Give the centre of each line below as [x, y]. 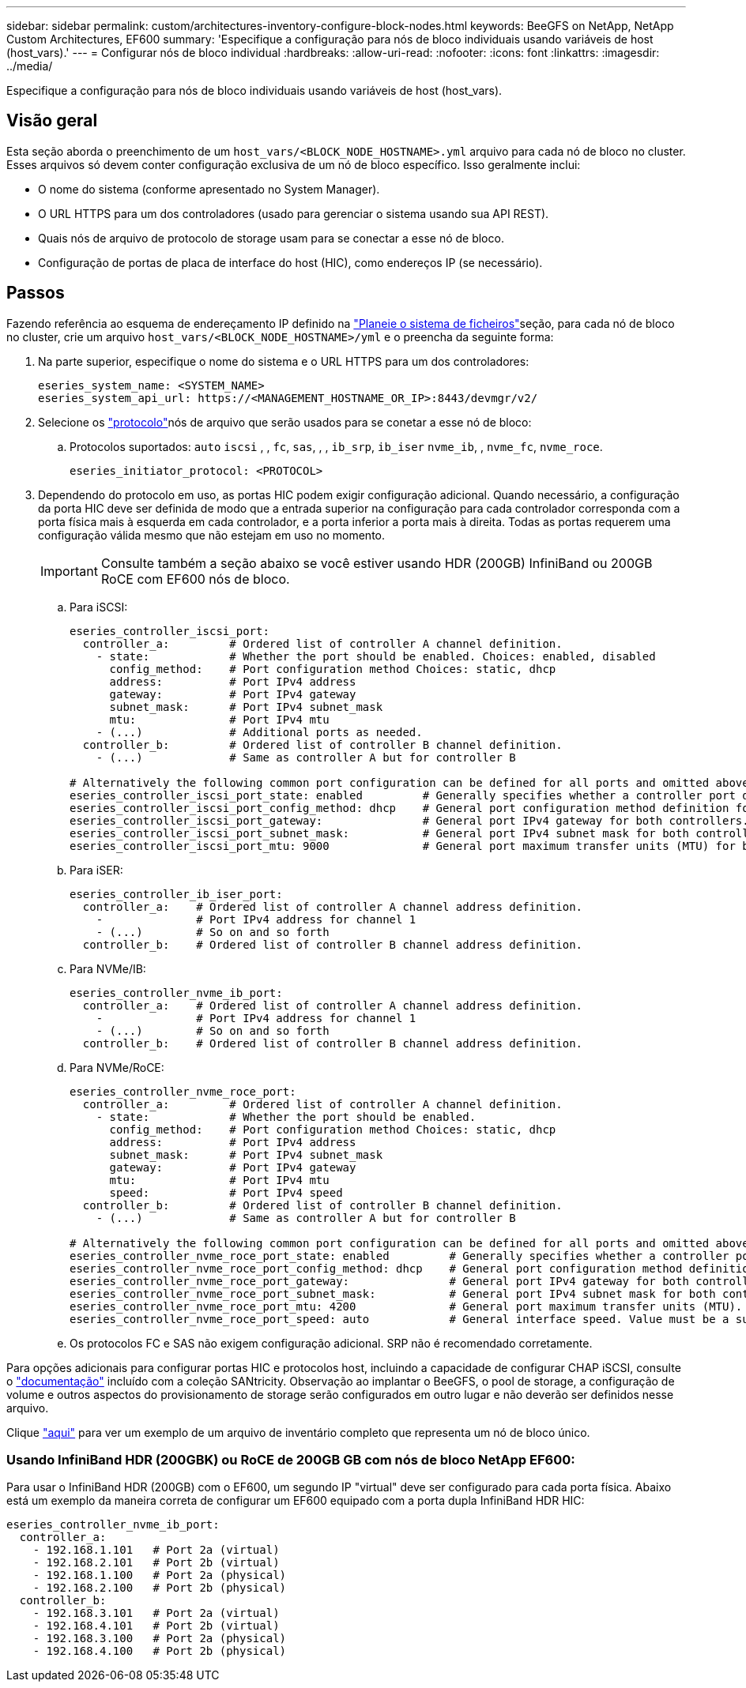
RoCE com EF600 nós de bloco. [195, 579]
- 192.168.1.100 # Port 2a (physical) [160, 1575]
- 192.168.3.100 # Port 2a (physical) [160, 1639]
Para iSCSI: [99, 607]
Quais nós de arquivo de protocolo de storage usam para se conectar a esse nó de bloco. [271, 238]
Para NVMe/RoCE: [117, 1067]
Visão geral [52, 121]
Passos [36, 293]
